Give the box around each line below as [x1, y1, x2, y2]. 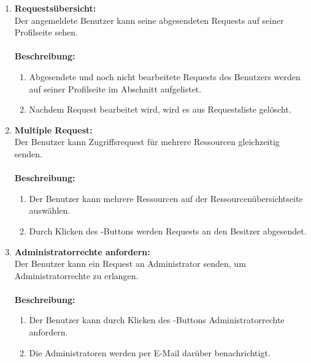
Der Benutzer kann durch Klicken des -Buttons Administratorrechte [29, 313, 285, 326]
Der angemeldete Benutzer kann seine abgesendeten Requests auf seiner [14, 13, 284, 26]
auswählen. [29, 204, 71, 217]
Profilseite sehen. [14, 26, 78, 39]
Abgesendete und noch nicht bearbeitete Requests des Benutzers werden [29, 70, 301, 83]
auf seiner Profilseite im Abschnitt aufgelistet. [29, 82, 202, 95]
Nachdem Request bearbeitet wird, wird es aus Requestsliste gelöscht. [29, 103, 291, 116]
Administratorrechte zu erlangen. [14, 269, 139, 282]
